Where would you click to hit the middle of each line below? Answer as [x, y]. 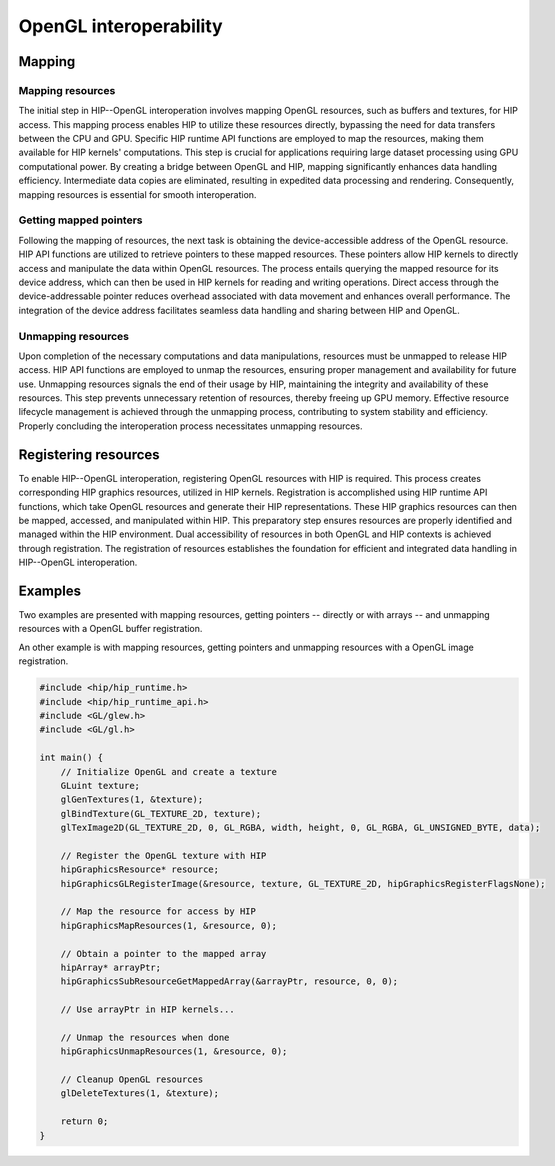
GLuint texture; [100, 785]
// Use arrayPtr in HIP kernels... [147, 1009]
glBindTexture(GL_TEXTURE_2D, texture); [161, 813]
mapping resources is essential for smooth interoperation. [137, 194]
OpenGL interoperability [121, 26]
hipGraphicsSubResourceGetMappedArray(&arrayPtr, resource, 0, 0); [229, 981]
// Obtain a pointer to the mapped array [163, 953]
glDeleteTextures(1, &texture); [140, 1093]
